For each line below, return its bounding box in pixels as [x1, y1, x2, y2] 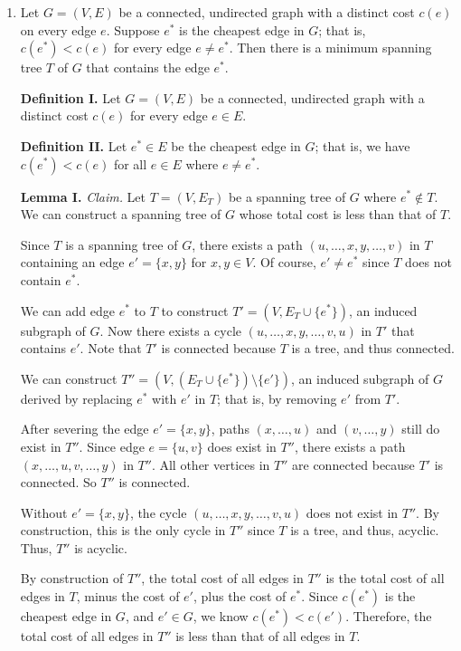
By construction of [20, 569, 124, 588]
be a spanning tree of [228, 187, 346, 206]
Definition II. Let [20, 136, 127, 155]
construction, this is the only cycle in [20, 521, 226, 540]
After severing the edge [20, 419, 149, 438]
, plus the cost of [193, 587, 287, 606]
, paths [211, 419, 249, 438]
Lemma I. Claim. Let [20, 187, 146, 206]
